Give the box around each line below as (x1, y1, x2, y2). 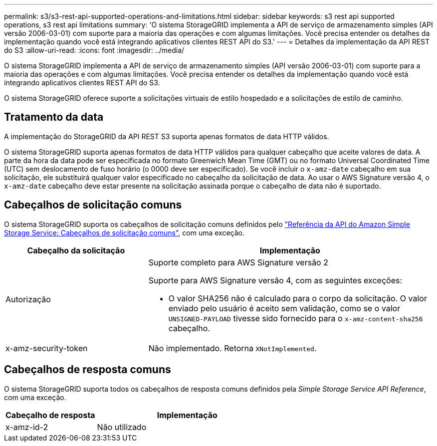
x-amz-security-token (5, 343, 88, 353)
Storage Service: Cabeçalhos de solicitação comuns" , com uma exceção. (4, 228, 244, 237)
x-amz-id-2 (5, 422, 48, 432)
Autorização (5, 294, 51, 304)
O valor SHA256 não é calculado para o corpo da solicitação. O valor (168, 293, 427, 303)
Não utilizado (97, 422, 147, 432)
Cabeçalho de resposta (5, 410, 95, 420)
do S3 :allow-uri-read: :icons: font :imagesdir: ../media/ (4, 46, 185, 54)
